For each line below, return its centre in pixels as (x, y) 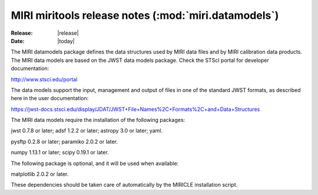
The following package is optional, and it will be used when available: (95, 163)
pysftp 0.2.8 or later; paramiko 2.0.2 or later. (64, 141)
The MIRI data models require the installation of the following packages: (98, 120)
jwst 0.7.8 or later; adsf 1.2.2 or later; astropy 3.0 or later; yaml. (87, 131)
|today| (66, 41)
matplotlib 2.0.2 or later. (40, 174)
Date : (18, 41)
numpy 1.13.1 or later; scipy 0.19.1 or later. (60, 153)
